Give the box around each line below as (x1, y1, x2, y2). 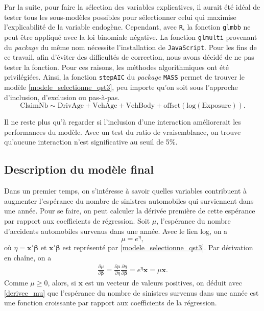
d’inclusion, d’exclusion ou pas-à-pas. (4, 91, 120, 102)
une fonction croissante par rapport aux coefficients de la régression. (4, 297, 217, 308)
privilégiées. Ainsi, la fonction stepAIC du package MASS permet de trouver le (4, 71, 245, 82)
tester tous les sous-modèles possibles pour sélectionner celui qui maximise (4, 11, 236, 22)
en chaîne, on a (4, 252, 52, 262)
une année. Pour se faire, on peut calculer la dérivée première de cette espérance (4, 205, 255, 216)
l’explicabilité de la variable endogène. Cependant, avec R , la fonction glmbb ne (4, 21, 251, 32)
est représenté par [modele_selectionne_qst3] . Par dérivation (62, 242, 253, 253)
